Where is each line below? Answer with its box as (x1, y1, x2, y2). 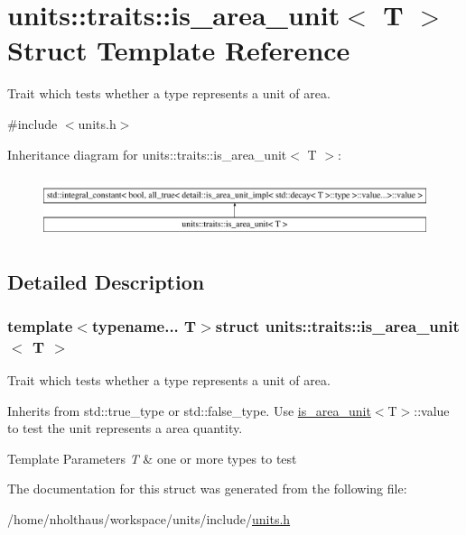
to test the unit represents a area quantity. (7, 419, 243, 438)
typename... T (91, 314, 197, 337)
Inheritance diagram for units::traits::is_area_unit (7, 144, 287, 163)
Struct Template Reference (7, 32, 350, 69)
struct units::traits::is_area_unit (215, 314, 460, 337)
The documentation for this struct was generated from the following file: (7, 479, 407, 498)
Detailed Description (7, 267, 205, 295)
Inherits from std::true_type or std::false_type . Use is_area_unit (7, 401, 371, 420)
